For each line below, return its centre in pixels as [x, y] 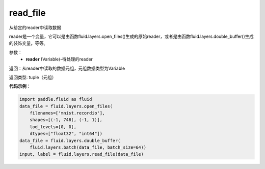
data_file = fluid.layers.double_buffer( [70, 141]
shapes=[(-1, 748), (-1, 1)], [66, 120]
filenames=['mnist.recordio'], [67, 113]
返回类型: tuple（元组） [33, 77]
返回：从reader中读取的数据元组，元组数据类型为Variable [67, 68]
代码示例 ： [20, 86]
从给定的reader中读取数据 [35, 28]
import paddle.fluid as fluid [56, 99]
